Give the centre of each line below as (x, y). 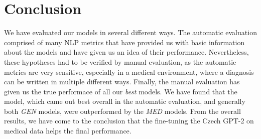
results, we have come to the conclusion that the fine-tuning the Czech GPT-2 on (129, 121)
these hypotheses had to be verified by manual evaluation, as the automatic (120, 61)
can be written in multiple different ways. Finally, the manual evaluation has (122, 82)
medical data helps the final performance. (68, 131)
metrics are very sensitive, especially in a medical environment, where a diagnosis (129, 72)
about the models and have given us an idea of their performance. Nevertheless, (126, 52)
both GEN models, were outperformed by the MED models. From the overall (122, 111)
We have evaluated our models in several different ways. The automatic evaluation (130, 32)
